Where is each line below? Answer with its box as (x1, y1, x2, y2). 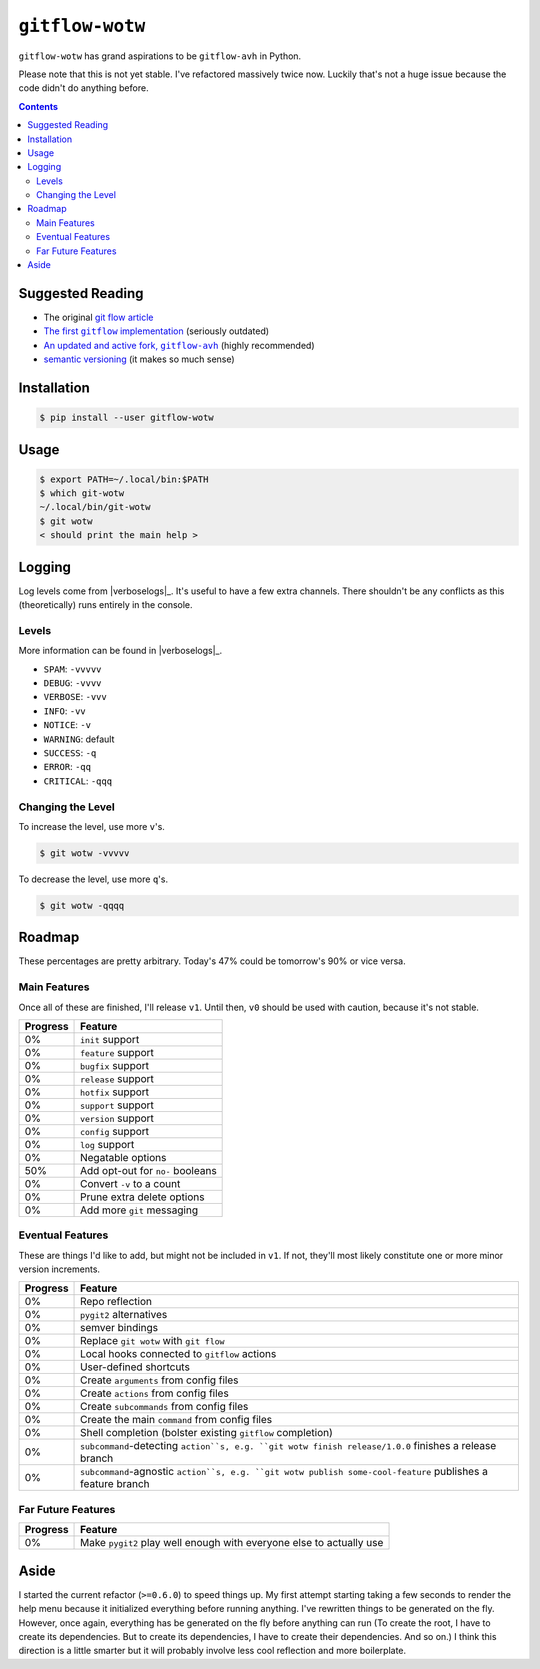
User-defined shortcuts (80, 1360, 190, 1374)
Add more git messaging (80, 1203, 199, 1217)
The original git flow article (43, 311, 154, 323)
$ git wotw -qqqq (39, 900, 125, 911)
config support (80, 1124, 150, 1138)
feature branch (80, 1477, 150, 1491)
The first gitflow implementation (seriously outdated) (43, 325, 270, 337)
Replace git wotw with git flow (80, 1334, 225, 1348)
